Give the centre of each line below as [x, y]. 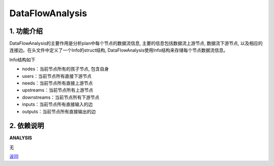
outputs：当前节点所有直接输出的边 [59, 111]
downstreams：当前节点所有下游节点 [61, 97]
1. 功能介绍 [26, 31]
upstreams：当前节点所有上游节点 [58, 90]
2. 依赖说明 [27, 126]
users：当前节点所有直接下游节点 [57, 76]
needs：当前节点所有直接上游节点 [58, 83]
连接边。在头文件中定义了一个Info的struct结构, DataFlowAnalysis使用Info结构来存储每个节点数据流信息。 [119, 50]
